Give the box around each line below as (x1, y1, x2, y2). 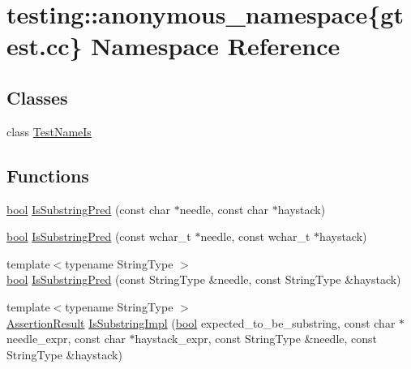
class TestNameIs (6, 122, 92, 139)
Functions (6, 162, 89, 187)
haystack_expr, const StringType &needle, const (135, 330, 378, 347)
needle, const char (179, 200, 269, 217)
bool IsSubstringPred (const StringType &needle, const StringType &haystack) (6, 271, 401, 288)
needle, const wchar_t (200, 228, 310, 245)
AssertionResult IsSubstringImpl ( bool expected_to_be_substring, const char (6, 314, 396, 331)
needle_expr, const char (6, 330, 126, 347)
